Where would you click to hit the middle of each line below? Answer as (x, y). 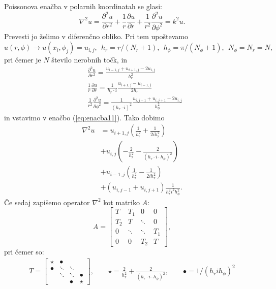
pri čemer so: (24, 252)
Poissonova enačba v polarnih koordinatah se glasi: (83, 6)
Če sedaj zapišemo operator (47, 202)
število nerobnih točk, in (89, 60)
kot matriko (121, 202)
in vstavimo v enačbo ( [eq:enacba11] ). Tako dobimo (84, 117)
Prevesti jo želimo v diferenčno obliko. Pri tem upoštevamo (96, 36)
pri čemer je (23, 60)
